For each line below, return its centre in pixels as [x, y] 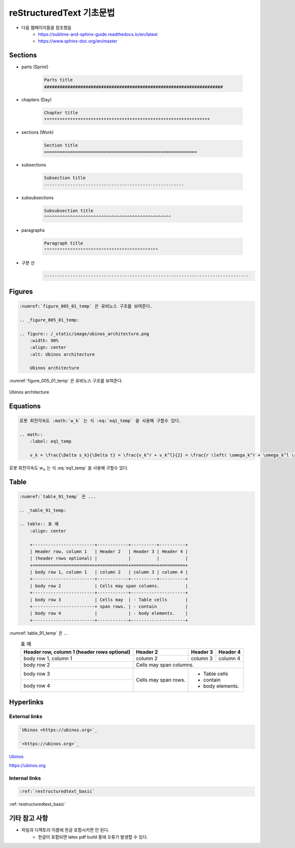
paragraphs [33, 230]
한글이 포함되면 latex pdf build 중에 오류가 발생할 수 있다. [93, 837]
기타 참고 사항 [29, 818]
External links [26, 716]
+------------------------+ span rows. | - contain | [109, 607]
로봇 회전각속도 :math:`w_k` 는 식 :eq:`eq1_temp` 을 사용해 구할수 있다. [101, 421]
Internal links [25, 778]
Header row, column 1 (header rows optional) [77, 652]
